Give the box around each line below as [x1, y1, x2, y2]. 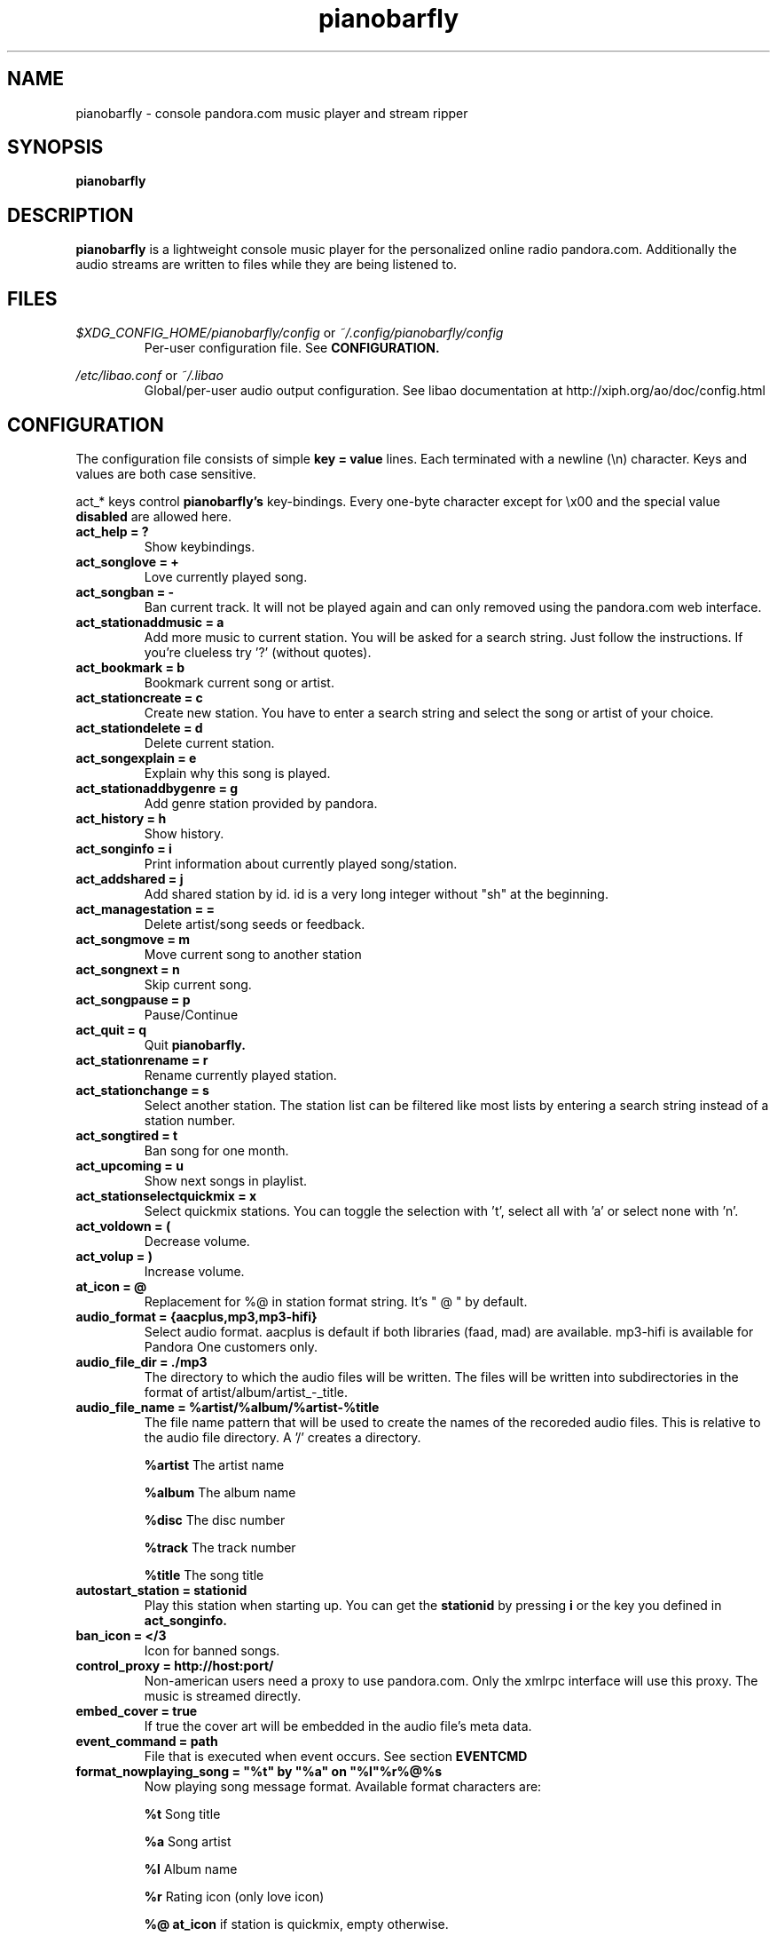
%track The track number [144, 1539, 296, 1555]
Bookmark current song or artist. [144, 674, 334, 690]
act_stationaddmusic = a [75, 614, 224, 630]
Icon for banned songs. [144, 1642, 280, 1658]
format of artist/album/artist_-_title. [144, 1384, 348, 1400]
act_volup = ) [75, 1248, 153, 1264]
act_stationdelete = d [75, 719, 203, 735]
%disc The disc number [144, 1512, 286, 1527]
